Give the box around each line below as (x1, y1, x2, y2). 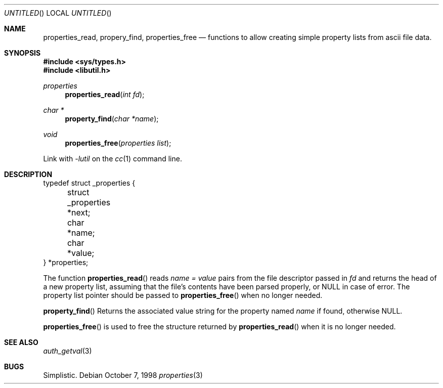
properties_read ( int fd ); (65, 90, 145, 99)
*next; (67, 207, 91, 218)
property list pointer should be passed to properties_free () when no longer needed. (43, 291, 323, 299)
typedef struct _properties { (43, 179, 136, 187)
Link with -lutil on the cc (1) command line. (43, 154, 182, 163)
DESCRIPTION (4, 170, 53, 179)
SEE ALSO (4, 338, 38, 347)
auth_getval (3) (43, 347, 92, 355)
